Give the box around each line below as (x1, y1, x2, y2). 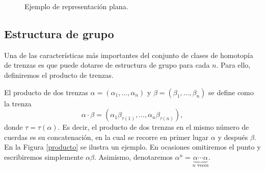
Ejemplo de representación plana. (24, 1, 128, 11)
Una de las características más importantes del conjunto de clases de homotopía (4, 49, 253, 60)
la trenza (4, 98, 32, 108)
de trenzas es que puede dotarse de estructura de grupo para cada (4, 60, 210, 70)
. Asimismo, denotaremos (94, 151, 173, 162)
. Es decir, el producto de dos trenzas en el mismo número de (58, 122, 249, 132)
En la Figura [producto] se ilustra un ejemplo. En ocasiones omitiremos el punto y (4, 141, 261, 152)
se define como (208, 87, 254, 97)
